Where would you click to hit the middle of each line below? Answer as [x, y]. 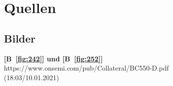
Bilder [20, 38]
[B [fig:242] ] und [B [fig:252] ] [53, 58]
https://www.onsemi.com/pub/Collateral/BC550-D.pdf [86, 68]
